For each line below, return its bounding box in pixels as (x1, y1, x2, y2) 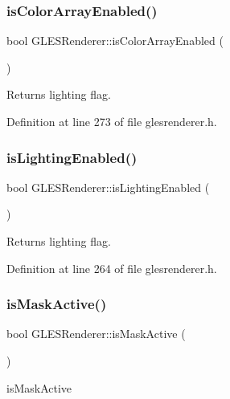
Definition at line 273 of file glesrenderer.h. (6, 113, 217, 129)
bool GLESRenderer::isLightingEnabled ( (6, 178, 210, 195)
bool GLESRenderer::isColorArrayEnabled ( (6, 32, 224, 49)
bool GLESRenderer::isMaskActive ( (6, 325, 186, 342)
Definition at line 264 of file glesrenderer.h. (6, 259, 217, 276)
